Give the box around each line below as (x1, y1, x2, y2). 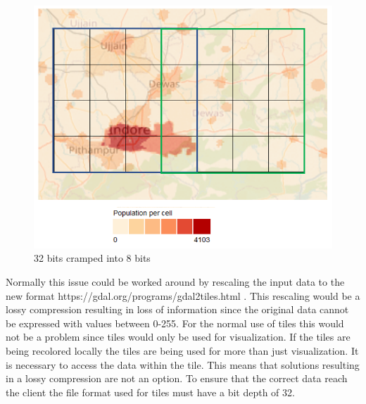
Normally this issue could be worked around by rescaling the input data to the (6, 274, 345, 289)
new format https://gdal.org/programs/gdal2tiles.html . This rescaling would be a (6, 288, 360, 303)
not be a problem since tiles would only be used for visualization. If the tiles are (6, 329, 351, 344)
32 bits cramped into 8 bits (34, 251, 151, 265)
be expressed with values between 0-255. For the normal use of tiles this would (6, 315, 344, 330)
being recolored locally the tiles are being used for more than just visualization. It (6, 343, 359, 358)
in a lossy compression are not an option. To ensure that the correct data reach (6, 371, 348, 386)
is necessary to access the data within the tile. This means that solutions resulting (6, 357, 360, 372)
